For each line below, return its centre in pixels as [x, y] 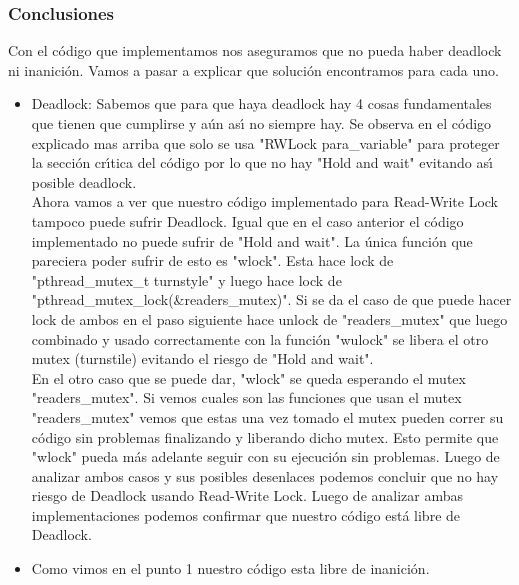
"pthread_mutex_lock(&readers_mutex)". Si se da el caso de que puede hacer [271, 299]
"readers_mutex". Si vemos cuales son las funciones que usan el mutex [246, 397]
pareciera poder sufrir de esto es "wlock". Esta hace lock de [212, 260]
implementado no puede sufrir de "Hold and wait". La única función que [252, 240]
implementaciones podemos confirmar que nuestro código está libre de [246, 514]
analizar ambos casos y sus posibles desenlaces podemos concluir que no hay [265, 475]
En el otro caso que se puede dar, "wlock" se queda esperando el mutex [248, 377]
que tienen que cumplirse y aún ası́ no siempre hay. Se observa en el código [261, 123]
